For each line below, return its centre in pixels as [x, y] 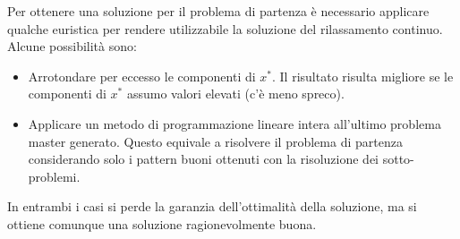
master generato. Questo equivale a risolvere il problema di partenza [215, 141]
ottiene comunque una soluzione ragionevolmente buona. [162, 223]
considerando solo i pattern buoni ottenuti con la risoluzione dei [204, 159]
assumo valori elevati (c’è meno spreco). [235, 94]
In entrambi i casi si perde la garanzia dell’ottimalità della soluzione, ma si [212, 206]
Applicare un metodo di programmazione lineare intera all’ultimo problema [234, 123]
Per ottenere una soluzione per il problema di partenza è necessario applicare [218, 11]
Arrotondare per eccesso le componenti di [142, 76]
